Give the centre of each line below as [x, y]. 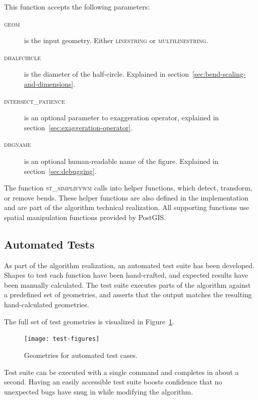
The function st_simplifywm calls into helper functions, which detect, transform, [128, 188]
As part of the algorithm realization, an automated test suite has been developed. [129, 265]
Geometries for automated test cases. [81, 355]
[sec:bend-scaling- [219, 74]
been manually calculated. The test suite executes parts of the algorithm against [127, 284]
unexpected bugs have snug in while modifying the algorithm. [99, 391]
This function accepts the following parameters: [77, 7]
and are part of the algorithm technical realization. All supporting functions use [127, 207]
